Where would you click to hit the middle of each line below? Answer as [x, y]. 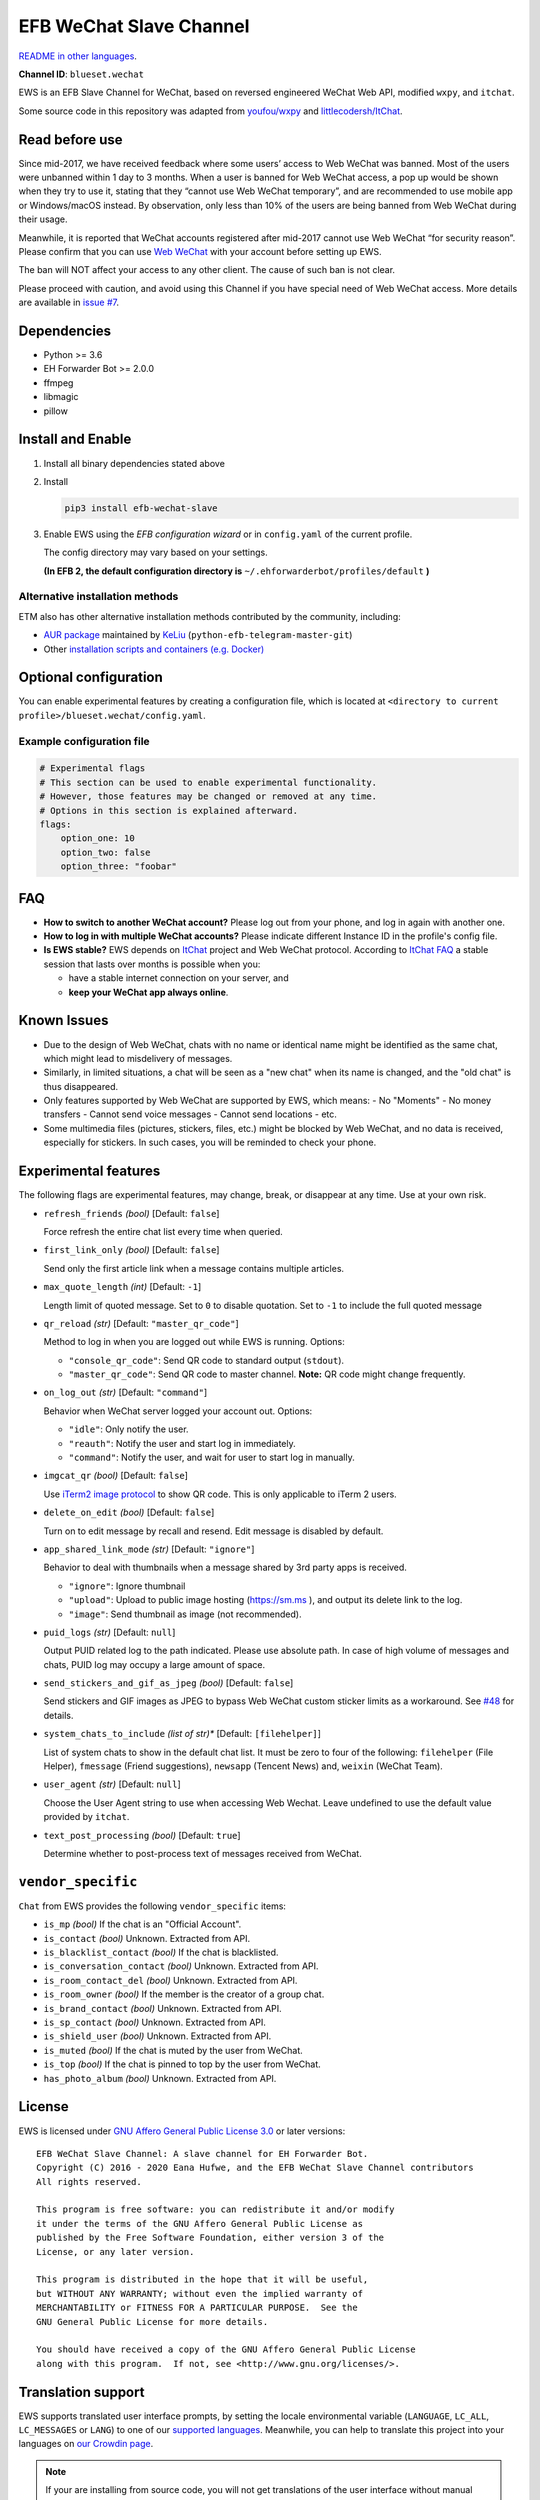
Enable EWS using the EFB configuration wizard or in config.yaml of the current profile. [228, 534]
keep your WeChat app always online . [148, 992]
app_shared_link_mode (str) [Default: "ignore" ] [149, 1549]
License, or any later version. [115, 2251]
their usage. [43, 219]
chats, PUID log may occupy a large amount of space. [154, 1664]
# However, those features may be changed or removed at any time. [208, 796]
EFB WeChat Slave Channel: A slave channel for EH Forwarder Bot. [202, 2153]
